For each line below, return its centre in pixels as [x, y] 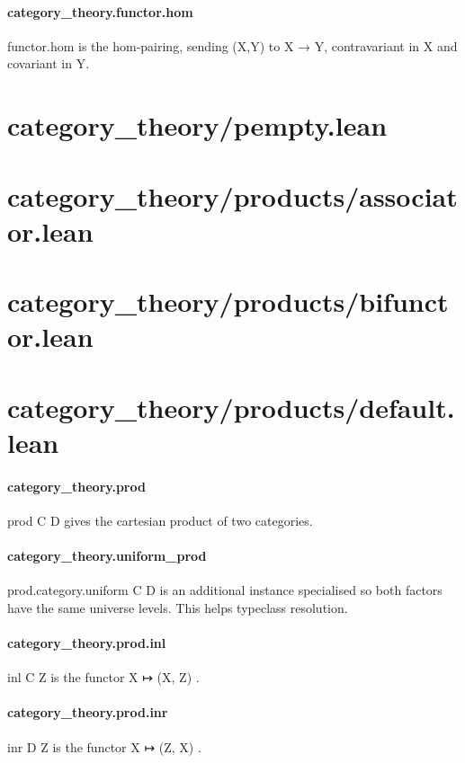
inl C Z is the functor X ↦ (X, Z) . [103, 677]
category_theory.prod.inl [87, 643]
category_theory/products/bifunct [228, 302]
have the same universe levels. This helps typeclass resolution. [178, 607]
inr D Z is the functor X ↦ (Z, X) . [104, 746]
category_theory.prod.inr [88, 712]
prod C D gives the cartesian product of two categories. [160, 520]
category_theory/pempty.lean [197, 125]
